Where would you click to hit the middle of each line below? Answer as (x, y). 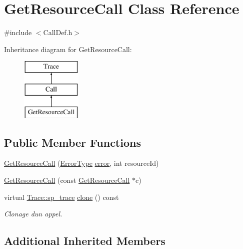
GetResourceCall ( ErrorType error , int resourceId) (81, 163)
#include (18, 32)
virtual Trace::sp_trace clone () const (61, 197)
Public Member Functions (72, 142)
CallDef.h (58, 32)
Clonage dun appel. (33, 214)
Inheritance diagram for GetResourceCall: (68, 49)
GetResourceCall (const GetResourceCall (67, 180)
